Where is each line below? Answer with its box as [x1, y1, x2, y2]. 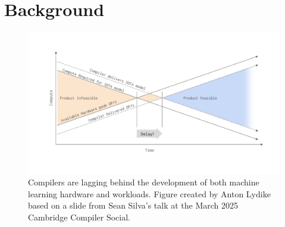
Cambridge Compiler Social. [28, 211, 130, 223]
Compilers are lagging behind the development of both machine [28, 176, 259, 188]
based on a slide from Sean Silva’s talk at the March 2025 [28, 199, 239, 212]
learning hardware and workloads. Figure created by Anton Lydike [28, 187, 271, 200]
